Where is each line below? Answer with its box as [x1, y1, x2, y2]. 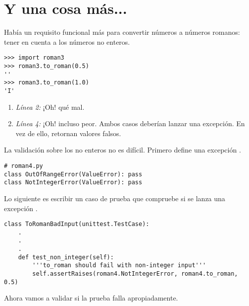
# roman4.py [4, 162, 43, 169]
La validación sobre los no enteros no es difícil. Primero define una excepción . [4, 145, 241, 155]
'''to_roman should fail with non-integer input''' [32, 262, 206, 269]
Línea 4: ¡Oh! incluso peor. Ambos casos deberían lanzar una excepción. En [15, 118, 245, 129]
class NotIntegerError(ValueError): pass [4, 179, 143, 186]
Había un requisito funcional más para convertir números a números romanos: [4, 27, 240, 37]
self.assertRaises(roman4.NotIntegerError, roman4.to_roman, [32, 270, 238, 278]
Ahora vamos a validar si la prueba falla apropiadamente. [4, 293, 178, 303]
